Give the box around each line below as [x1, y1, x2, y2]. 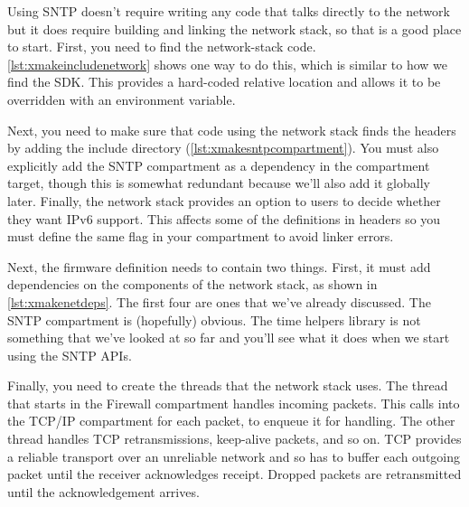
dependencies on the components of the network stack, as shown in [7, 275, 378, 294]
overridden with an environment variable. [7, 89, 236, 108]
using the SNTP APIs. [7, 345, 132, 364]
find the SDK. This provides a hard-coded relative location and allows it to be [7, 72, 441, 91]
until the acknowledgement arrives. [7, 482, 200, 501]
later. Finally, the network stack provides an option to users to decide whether [7, 191, 441, 210]
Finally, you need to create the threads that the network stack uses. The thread [7, 376, 448, 395]
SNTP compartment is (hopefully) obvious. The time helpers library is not [7, 310, 421, 329]
